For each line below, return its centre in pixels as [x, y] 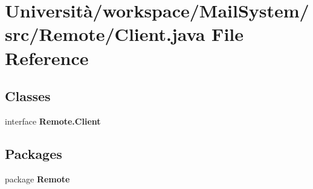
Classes [28, 96]
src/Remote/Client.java [105, 34]
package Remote [37, 178]
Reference [47, 57]
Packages [34, 153]
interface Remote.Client [53, 121]
